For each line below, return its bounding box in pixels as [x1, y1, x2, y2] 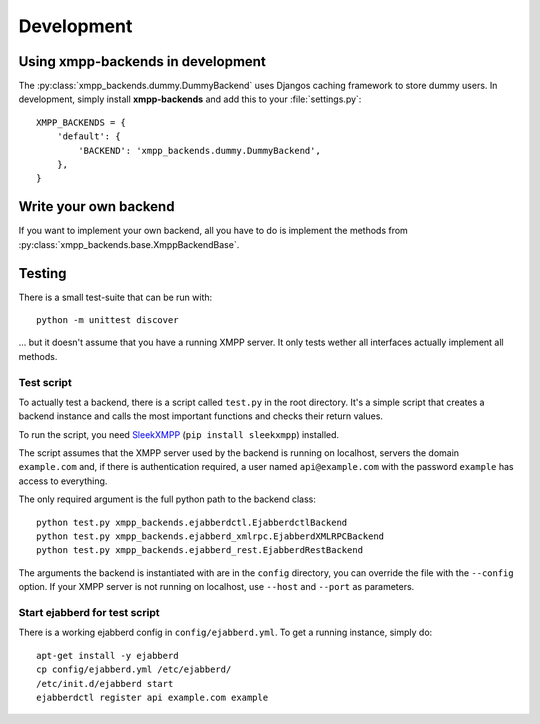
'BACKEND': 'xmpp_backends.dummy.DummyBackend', [78, 145, 322, 156]
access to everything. [18, 475, 108, 487]
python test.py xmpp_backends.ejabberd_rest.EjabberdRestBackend [36, 545, 364, 556]
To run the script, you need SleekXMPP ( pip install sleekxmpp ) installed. [18, 428, 340, 440]
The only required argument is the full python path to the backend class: [18, 493, 317, 505]
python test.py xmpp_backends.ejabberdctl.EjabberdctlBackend [36, 516, 348, 528]
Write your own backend [18, 198, 175, 215]
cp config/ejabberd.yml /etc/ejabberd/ [36, 664, 232, 675]
